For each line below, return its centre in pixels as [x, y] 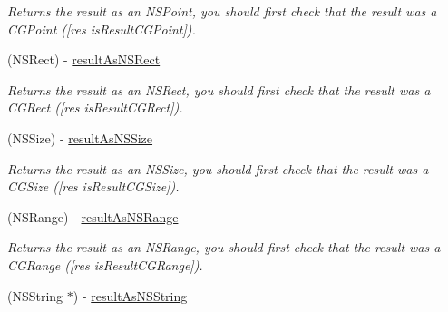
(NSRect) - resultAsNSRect [84, 59]
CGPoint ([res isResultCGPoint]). [102, 29]
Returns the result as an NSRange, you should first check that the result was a [224, 247]
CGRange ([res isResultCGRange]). [105, 264]
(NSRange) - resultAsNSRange [93, 216]
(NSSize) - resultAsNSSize [80, 137]
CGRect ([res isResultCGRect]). [95, 107]
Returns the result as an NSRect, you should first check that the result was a [219, 89]
